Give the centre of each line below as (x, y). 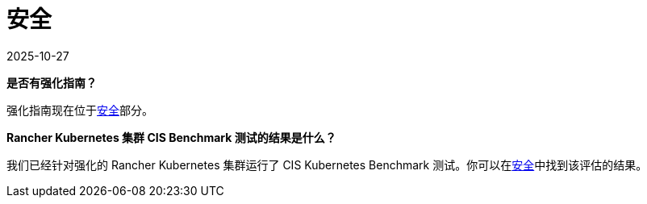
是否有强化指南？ (52, 82)
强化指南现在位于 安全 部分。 (80, 110)
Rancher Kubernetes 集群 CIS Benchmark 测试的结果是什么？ (171, 137)
